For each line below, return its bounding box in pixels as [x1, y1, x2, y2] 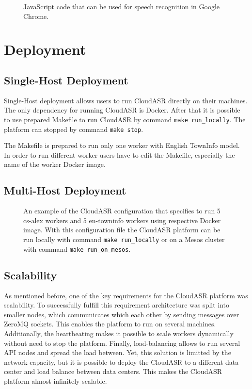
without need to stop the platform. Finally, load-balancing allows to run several [4, 338, 240, 348]
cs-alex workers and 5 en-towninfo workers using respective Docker [23, 215, 221, 225]
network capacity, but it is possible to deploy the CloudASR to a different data [4, 357, 239, 367]
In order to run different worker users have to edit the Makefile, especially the [4, 149, 235, 160]
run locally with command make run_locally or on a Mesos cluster [23, 234, 225, 244]
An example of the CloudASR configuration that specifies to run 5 [23, 206, 220, 216]
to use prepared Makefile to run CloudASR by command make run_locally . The [4, 114, 246, 124]
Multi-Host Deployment [4, 183, 126, 198]
